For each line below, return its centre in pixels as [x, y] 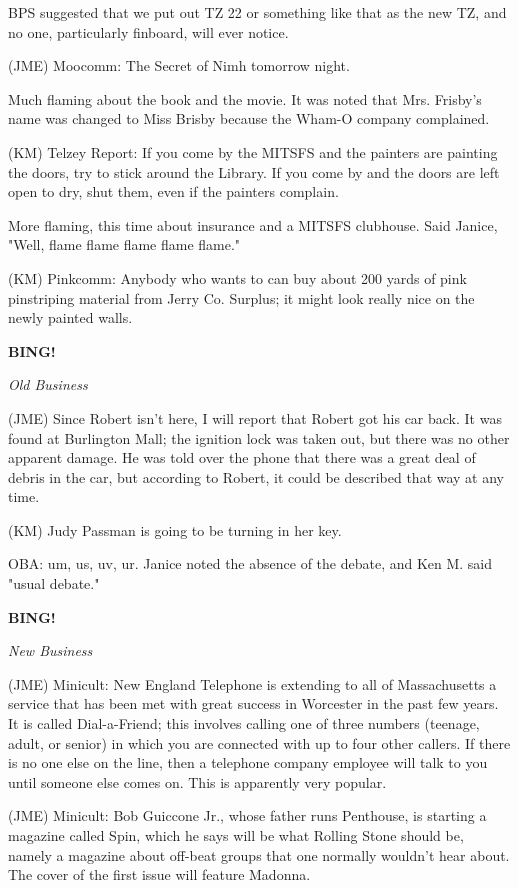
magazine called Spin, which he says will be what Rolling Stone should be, [236, 835]
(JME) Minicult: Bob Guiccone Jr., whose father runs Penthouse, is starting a [247, 815]
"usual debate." [54, 583]
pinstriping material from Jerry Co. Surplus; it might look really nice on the [241, 297]
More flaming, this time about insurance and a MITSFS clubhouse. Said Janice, [253, 224]
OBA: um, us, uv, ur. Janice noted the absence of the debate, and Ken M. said [250, 563]
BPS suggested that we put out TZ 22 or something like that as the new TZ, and [257, 12]
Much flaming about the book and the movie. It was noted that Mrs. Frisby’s [245, 98]
